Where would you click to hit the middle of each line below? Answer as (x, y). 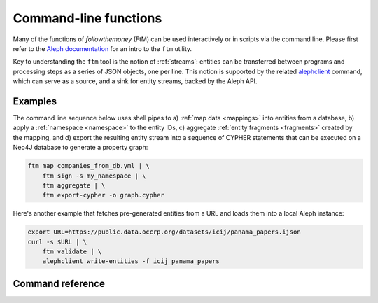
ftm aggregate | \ (74, 185)
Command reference (59, 283)
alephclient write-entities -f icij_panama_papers (131, 261)
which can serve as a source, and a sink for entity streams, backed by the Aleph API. (135, 81)
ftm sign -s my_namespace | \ (94, 176)
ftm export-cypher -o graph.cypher (103, 195)
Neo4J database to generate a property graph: (80, 148)
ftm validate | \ (72, 252)
